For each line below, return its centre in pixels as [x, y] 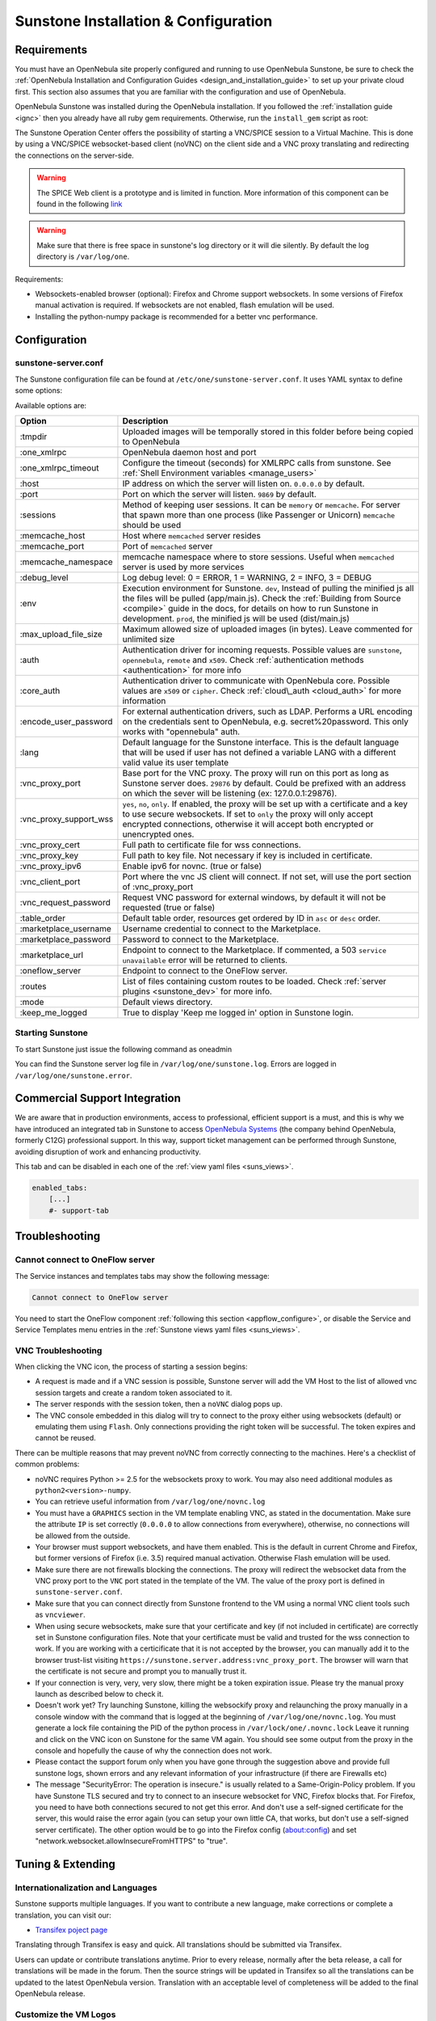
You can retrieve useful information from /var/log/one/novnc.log [150, 1502]
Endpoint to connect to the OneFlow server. [205, 971]
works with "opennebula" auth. [181, 732]
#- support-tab [79, 1210]
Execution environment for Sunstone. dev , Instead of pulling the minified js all [268, 589]
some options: [39, 390]
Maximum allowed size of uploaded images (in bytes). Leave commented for [268, 629]
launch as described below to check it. [99, 1694]
